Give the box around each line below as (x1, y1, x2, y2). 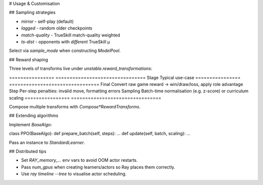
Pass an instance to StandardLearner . (9, 139, 85, 145)
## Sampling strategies (9, 10, 56, 16)
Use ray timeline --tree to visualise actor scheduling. (21, 171, 127, 177)
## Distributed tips (9, 149, 46, 154)
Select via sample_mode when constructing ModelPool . (9, 48, 121, 53)
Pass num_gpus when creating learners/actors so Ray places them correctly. (21, 164, 175, 170)
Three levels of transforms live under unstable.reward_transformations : (9, 66, 152, 71)
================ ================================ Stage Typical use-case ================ (9, 74, 241, 80)
